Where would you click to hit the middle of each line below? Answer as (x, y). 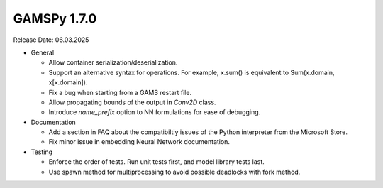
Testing (42, 152)
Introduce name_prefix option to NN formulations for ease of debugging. (155, 112)
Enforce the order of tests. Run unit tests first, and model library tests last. (157, 162)
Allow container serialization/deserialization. (113, 62)
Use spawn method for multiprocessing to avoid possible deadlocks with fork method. (174, 172)
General (43, 52)
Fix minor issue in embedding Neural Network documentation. (139, 142)
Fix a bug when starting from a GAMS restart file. (120, 92)
